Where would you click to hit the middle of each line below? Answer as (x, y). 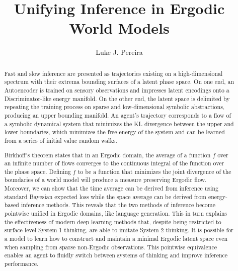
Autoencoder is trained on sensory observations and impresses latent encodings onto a (117, 90)
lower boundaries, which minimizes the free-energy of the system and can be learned (114, 132)
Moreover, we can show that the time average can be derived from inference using (111, 188)
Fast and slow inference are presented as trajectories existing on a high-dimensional (113, 73)
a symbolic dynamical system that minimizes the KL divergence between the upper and (119, 123)
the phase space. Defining (37, 171)
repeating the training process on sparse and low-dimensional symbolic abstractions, (114, 107)
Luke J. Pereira (119, 52)
